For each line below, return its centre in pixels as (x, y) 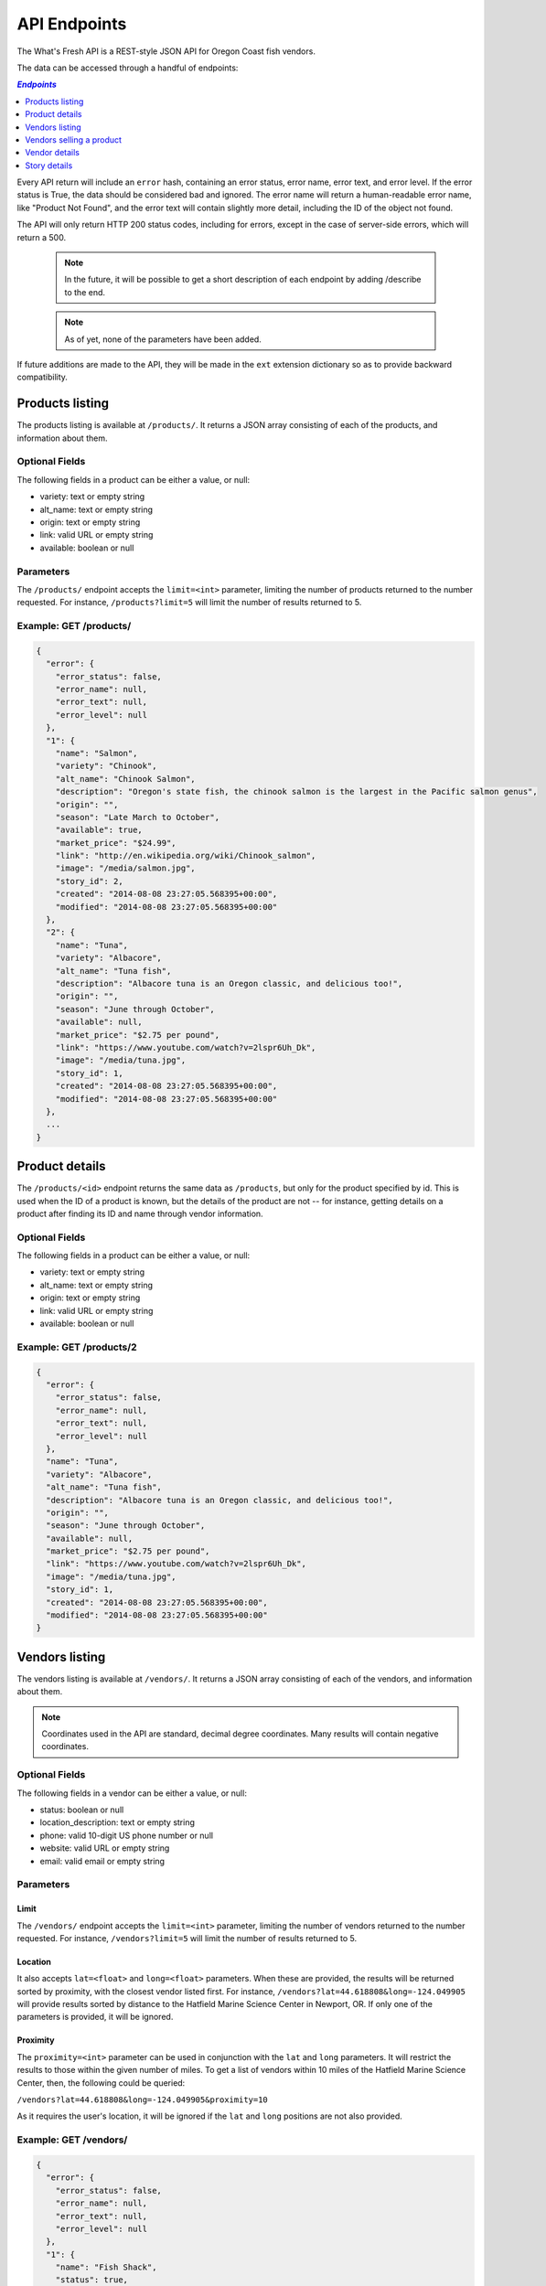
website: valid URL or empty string (105, 1848)
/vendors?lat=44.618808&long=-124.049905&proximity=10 (143, 2100)
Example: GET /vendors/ (72, 2140)
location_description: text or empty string (118, 1822)
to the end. (85, 292)
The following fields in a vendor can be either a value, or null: (132, 1793)
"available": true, (99, 830)
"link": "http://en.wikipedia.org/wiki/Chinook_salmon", (186, 856)
